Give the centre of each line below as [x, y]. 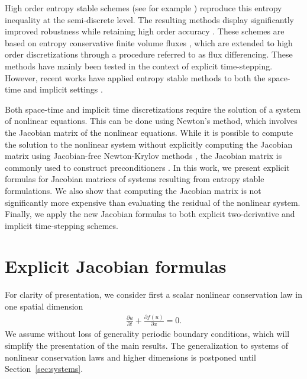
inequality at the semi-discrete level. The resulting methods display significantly [149, 19]
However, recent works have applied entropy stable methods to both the [135, 77]
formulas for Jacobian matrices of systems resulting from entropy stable [135, 179]
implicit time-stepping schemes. [62, 225]
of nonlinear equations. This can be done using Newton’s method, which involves [151, 121]
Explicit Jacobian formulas [116, 266]
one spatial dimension [44, 306]
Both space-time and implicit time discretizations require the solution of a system [153, 109]
